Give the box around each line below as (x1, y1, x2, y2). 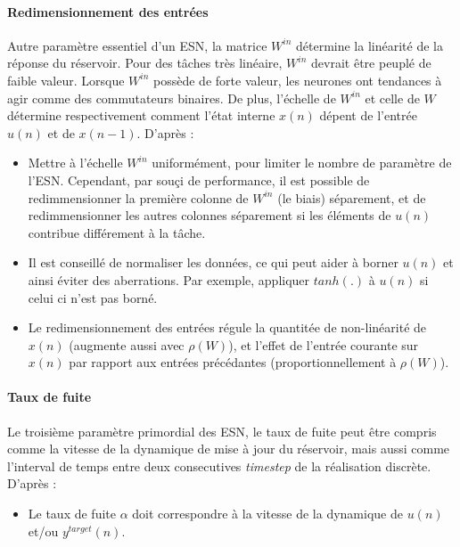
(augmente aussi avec (69, 335, 185, 354)
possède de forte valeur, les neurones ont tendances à (153, 70, 442, 89)
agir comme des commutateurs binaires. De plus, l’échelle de (7, 88, 336, 107)
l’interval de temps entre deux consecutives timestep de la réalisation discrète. (7, 456, 431, 475)
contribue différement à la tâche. (28, 223, 206, 241)
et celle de (365, 88, 420, 107)
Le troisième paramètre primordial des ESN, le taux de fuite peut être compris (7, 421, 437, 440)
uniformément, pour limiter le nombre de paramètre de (152, 153, 452, 172)
